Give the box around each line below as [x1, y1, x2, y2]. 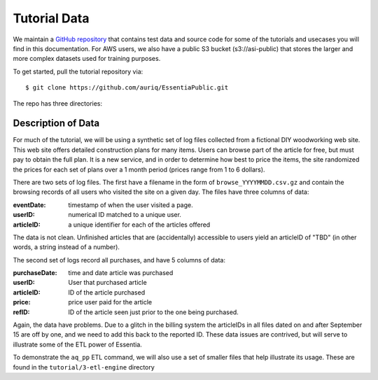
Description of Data [13, 118, 100, 129]
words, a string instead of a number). [13, 243, 120, 251]
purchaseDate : [13, 269, 57, 277]
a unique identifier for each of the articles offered [68, 220, 211, 229]
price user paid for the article [68, 298, 153, 307]
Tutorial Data [13, 10, 90, 26]
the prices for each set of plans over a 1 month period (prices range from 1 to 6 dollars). [13, 165, 265, 174]
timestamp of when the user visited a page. [68, 200, 193, 209]
